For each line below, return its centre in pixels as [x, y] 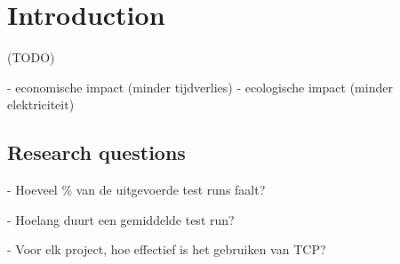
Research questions [96, 152]
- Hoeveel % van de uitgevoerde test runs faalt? [136, 190]
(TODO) [31, 57]
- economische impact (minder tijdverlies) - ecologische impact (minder [200, 87]
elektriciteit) [41, 104]
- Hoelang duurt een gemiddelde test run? [121, 219]
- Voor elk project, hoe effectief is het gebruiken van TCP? [167, 249]
